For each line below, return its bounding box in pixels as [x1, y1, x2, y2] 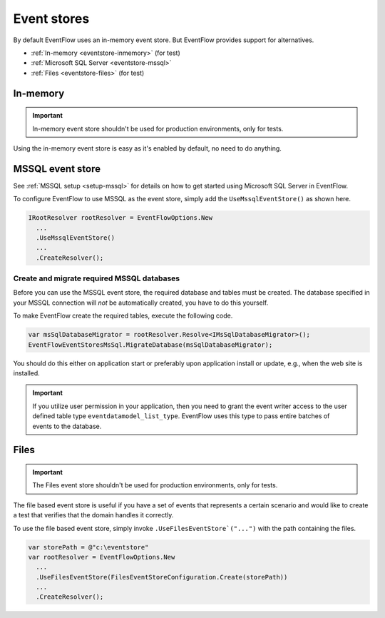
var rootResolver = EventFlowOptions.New [28, 553, 175, 561]
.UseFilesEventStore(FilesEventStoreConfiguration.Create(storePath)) [36, 573, 288, 581]
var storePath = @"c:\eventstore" [28, 543, 149, 551]
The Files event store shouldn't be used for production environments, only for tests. [32, 481, 278, 490]
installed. [13, 369, 41, 378]
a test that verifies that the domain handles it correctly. [13, 511, 174, 520]
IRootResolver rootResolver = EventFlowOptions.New [28, 214, 213, 222]
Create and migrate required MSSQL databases [13, 273, 180, 283]
